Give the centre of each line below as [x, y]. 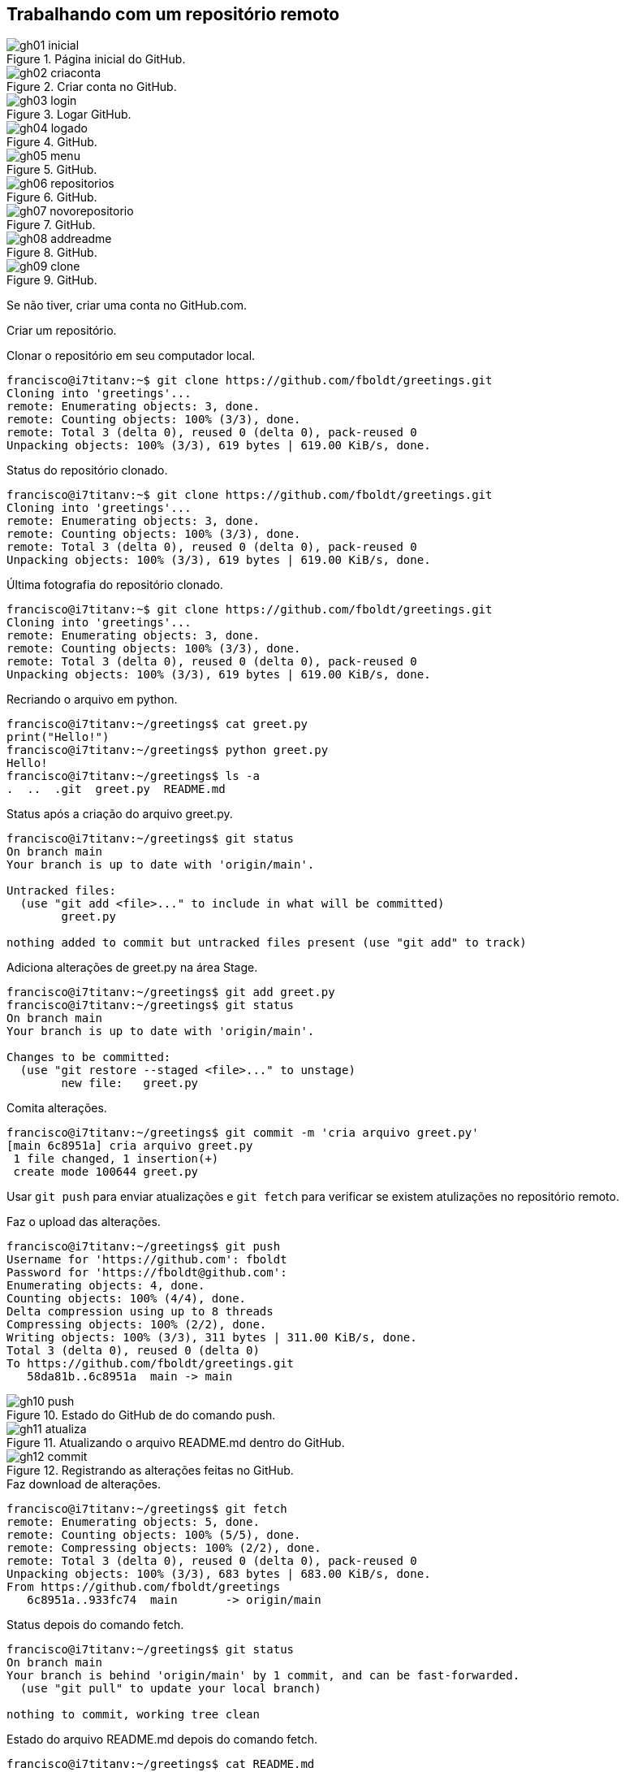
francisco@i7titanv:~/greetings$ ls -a [133, 776]
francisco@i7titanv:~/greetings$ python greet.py [168, 750]
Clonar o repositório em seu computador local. [131, 356]
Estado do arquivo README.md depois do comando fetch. [162, 1740]
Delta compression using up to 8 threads [140, 1312]
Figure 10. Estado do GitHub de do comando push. [141, 1415]
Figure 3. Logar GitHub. [69, 115]
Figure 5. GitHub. [52, 170]
